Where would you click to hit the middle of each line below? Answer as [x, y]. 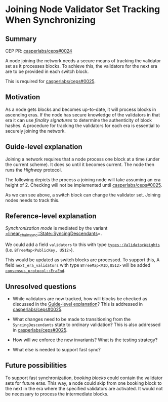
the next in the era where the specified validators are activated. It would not [84, 388]
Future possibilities [36, 366]
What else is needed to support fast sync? [57, 350]
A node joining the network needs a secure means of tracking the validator [83, 61]
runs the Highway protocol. [34, 170]
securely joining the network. [35, 131]
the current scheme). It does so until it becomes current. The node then [80, 164]
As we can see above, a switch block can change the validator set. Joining [83, 195]
